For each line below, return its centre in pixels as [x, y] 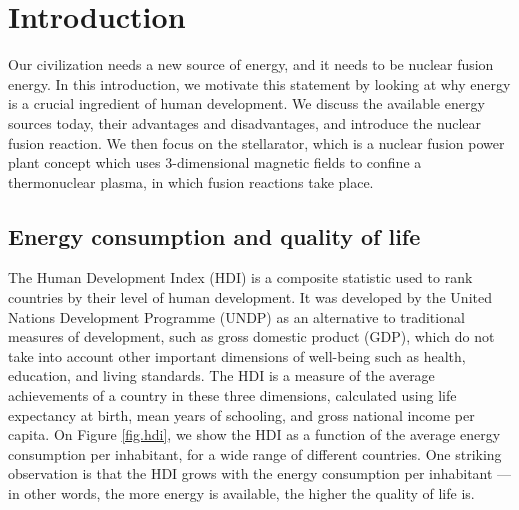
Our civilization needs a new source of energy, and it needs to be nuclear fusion [251, 64]
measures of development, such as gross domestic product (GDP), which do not [251, 336]
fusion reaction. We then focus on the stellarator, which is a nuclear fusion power [256, 142]
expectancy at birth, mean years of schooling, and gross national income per [241, 414]
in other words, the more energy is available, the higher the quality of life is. [241, 493]
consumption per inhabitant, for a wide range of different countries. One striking [255, 453]
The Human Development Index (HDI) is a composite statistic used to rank [240, 277]
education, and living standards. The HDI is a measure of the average [221, 375]
